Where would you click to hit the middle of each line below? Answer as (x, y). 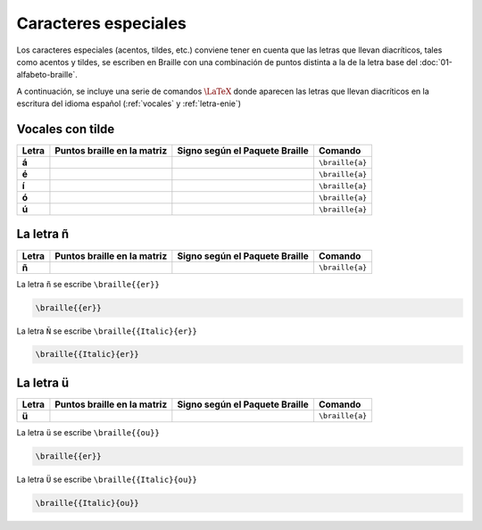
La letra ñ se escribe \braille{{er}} (88, 284)
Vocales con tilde (66, 129)
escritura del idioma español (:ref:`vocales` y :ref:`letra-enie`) (129, 104)
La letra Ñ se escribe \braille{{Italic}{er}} (107, 331)
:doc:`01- (436, 62)
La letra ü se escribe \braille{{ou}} (88, 432)
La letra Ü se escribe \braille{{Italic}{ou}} (107, 479)
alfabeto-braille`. (47, 75)
